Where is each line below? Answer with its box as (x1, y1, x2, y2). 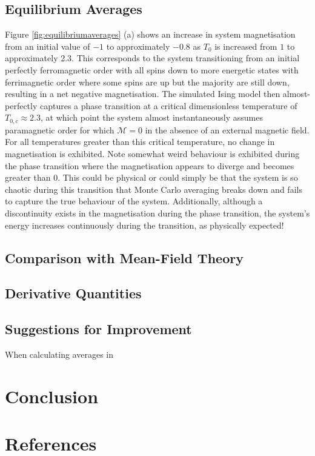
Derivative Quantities (5, 284, 142, 303)
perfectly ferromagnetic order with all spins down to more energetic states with (5, 63, 299, 76)
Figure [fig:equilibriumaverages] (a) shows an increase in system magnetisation (5, 28, 296, 41)
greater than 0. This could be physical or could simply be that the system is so (5, 171, 298, 184)
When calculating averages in (5, 347, 114, 360)
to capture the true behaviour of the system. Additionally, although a (5, 195, 263, 207)
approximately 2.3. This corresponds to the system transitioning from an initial (5, 52, 300, 64)
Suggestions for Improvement (5, 320, 192, 338)
